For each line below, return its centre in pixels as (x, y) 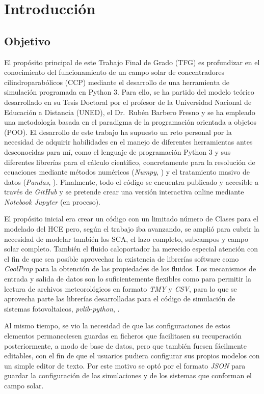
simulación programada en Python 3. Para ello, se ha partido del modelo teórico (129, 92)
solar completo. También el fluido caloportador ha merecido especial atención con (131, 249)
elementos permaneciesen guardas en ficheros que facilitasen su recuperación (123, 336)
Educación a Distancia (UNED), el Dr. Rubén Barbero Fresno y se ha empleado (130, 112)
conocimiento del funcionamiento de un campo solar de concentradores (114, 72)
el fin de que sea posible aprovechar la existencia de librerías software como (122, 258)
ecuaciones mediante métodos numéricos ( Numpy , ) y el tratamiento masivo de (127, 172)
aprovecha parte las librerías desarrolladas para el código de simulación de (120, 299)
